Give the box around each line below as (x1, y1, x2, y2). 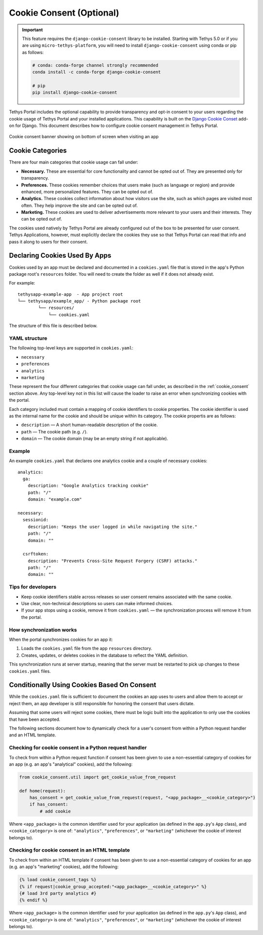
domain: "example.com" (27, 497, 82, 502)
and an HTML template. (9, 732, 56, 738)
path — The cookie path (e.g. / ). (21, 428, 88, 434)
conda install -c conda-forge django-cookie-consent (32, 69, 161, 75)
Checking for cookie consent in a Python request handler (9, 744, 147, 751)
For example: (9, 280, 36, 286)
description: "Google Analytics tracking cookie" (27, 483, 149, 488)
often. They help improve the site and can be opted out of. (21, 203, 138, 208)
